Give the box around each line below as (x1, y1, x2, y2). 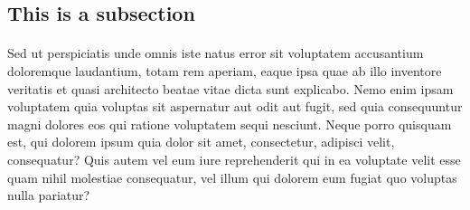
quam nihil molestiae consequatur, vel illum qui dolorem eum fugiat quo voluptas (7, 167, 457, 186)
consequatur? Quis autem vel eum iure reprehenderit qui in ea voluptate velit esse (7, 149, 461, 168)
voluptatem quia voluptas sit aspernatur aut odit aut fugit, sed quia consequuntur (7, 97, 463, 116)
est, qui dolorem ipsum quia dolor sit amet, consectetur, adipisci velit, (7, 132, 395, 151)
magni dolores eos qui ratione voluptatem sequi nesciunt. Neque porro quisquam (7, 114, 452, 133)
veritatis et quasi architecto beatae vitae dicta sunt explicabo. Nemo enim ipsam (7, 79, 454, 98)
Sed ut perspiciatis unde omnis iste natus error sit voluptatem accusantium (7, 43, 424, 62)
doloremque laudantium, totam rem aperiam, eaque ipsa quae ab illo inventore (7, 61, 442, 80)
